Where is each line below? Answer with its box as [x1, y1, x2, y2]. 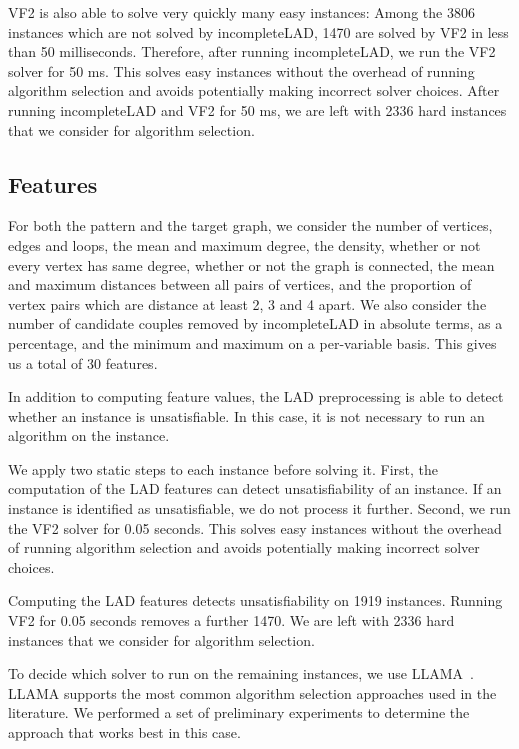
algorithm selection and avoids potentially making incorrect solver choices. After [8, 80, 500, 101]
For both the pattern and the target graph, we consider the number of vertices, [8, 215, 493, 236]
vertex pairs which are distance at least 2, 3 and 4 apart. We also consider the [8, 293, 487, 314]
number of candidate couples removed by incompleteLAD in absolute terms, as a [8, 313, 503, 334]
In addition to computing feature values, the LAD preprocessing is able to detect [8, 386, 504, 407]
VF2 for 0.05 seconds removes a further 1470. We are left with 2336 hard [8, 610, 455, 631]
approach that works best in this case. [8, 722, 241, 743]
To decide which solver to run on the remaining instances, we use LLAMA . [8, 663, 474, 684]
